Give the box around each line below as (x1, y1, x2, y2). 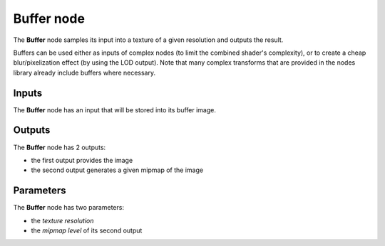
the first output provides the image (31, 156, 133, 164)
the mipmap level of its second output (31, 226, 143, 235)
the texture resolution (31, 216, 94, 225)
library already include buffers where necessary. (13, 68, 156, 77)
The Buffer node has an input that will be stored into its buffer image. (13, 105, 217, 114)
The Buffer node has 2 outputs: (13, 143, 106, 151)
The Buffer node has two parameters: (13, 203, 125, 212)
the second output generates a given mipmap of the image (31, 166, 203, 174)
